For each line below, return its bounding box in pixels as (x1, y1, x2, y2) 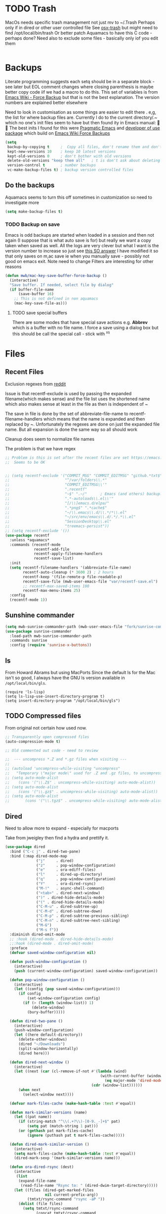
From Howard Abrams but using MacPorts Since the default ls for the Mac (5, 670, 156, 676)
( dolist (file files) (18, 1202, 63, 1207)
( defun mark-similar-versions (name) (9, 1110, 87, 1115)
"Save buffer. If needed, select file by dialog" (9, 282, 114, 287)
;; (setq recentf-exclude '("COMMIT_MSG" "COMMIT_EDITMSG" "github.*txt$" (5, 473, 163, 478)
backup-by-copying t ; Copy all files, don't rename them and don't (7, 144, 163, 149)
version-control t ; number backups (7, 163, 96, 168)
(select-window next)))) (23, 1092, 74, 1097)
